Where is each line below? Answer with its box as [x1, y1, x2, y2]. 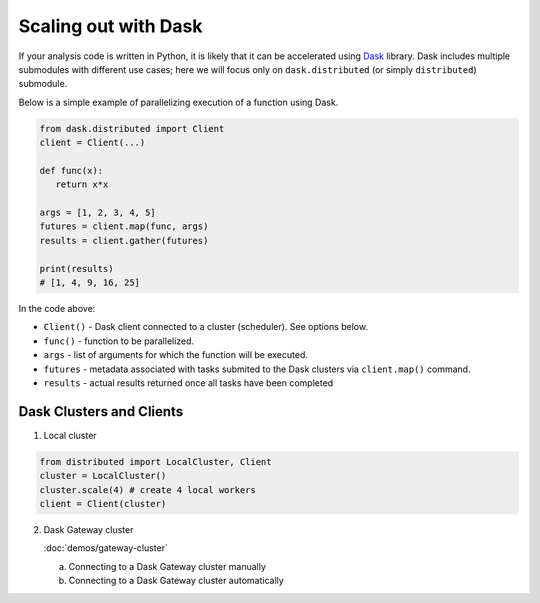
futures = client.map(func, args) [39, 221, 209, 232]
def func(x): [39, 165, 104, 176]
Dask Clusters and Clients [18, 403, 184, 420]
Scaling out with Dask [18, 15, 203, 37]
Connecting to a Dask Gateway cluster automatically [68, 575, 284, 587]
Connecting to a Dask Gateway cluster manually [68, 560, 267, 572]
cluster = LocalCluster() [39, 470, 167, 482]
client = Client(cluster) [39, 498, 167, 509]
